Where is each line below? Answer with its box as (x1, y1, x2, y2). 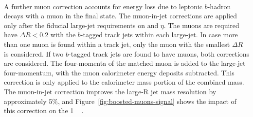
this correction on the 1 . (4, 105, 84, 116)
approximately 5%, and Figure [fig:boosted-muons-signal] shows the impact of (4, 96, 236, 106)
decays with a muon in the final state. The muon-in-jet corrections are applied (4, 11, 237, 21)
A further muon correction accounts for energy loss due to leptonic (4, 1, 203, 11)
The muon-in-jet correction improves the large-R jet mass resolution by (4, 86, 217, 96)
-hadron (207, 1, 231, 11)
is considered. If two (4, 48, 64, 58)
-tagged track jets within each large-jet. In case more (80, 29, 238, 40)
